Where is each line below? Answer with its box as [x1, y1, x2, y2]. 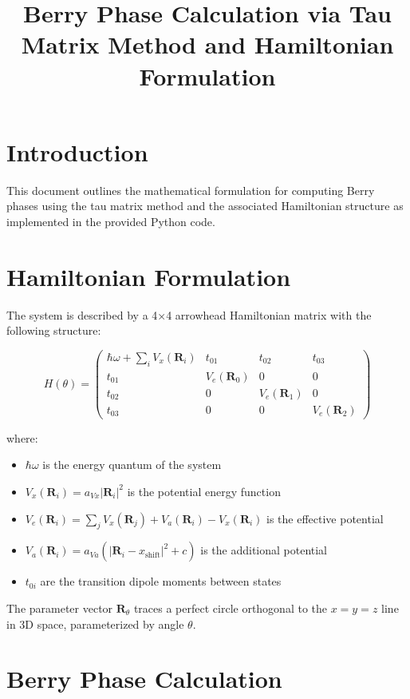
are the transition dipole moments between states [40, 573, 282, 590]
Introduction [6, 135, 148, 168]
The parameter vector [6, 599, 113, 616]
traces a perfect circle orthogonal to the [133, 599, 328, 616]
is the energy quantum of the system [42, 456, 222, 473]
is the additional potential [200, 542, 328, 558]
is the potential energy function [127, 483, 281, 499]
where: [6, 429, 38, 446]
